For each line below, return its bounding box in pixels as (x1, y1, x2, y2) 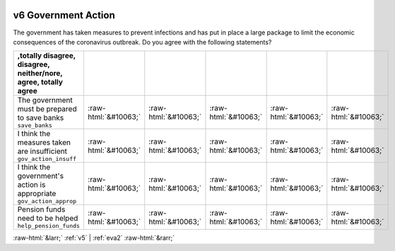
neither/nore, (17, 68, 63, 78)
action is (17, 180, 46, 190)
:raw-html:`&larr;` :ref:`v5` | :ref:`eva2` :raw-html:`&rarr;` (13, 233, 175, 243)
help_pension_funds (17, 222, 81, 230)
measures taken (17, 137, 71, 147)
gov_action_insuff (17, 155, 77, 163)
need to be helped (17, 214, 78, 224)
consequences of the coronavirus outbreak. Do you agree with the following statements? (13, 37, 272, 46)
